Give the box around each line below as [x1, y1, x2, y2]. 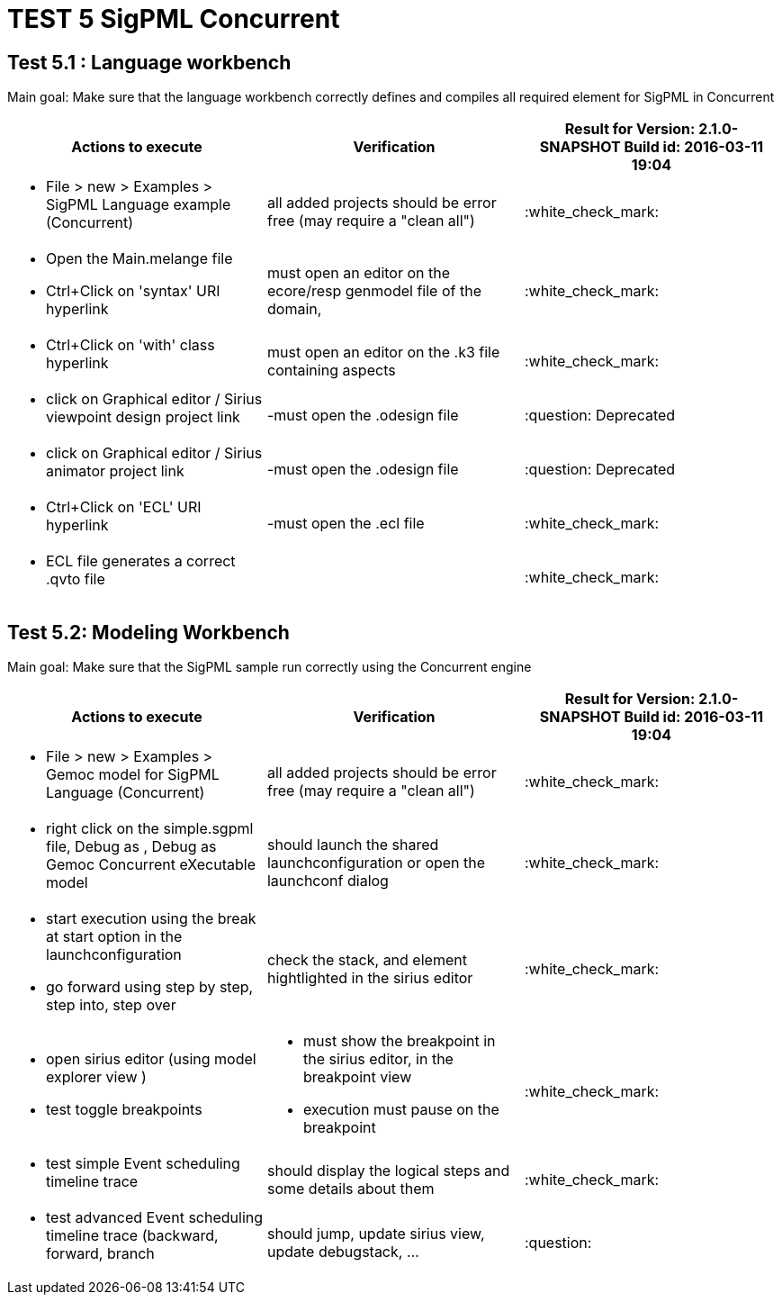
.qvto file [46, 570, 105, 589]
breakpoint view [302, 1068, 412, 1087]
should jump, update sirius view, [266, 1225, 485, 1243]
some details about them [266, 1180, 435, 1198]
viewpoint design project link [46, 408, 240, 427]
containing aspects [266, 361, 396, 380]
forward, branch [46, 1244, 155, 1263]
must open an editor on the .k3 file [266, 343, 500, 362]
